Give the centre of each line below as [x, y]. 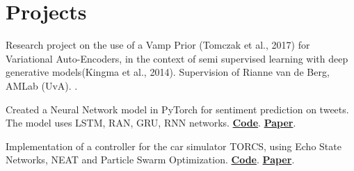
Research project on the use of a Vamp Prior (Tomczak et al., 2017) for [158, 45]
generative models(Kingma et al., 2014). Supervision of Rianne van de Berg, [168, 72]
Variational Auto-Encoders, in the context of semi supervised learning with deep [177, 58]
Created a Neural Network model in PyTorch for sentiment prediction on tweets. [177, 109]
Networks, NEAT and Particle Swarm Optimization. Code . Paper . [150, 160]
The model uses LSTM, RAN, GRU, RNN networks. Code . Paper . [151, 123]
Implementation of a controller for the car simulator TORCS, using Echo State [174, 146]
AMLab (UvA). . [42, 85]
